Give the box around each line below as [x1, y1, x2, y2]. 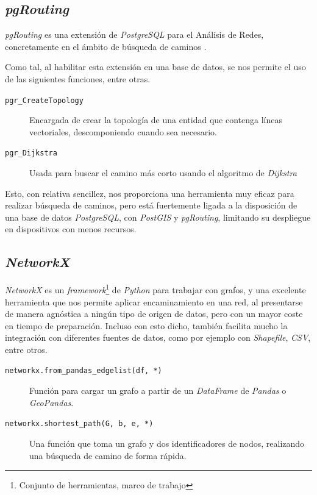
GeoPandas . [29, 396, 74, 408]
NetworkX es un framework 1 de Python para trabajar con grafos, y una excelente [5, 282, 306, 296]
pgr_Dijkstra [5, 149, 57, 158]
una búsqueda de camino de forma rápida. [29, 449, 187, 461]
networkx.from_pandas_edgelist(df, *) [5, 366, 162, 376]
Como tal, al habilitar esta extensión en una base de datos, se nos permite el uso [5, 60, 306, 73]
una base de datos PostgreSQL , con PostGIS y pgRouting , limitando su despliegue [5, 210, 311, 223]
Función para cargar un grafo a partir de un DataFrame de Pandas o [29, 384, 287, 397]
